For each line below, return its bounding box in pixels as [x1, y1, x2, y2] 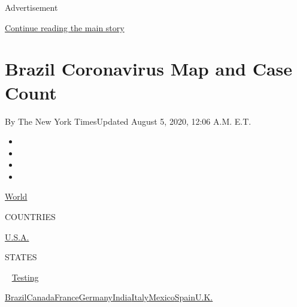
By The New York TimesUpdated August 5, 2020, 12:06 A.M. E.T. [5, 115, 251, 127]
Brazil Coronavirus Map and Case [5, 56, 293, 81]
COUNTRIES [5, 210, 56, 223]
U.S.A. [5, 230, 29, 243]
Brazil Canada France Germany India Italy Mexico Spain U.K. [5, 291, 213, 303]
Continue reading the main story [5, 21, 125, 34]
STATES [5, 251, 37, 263]
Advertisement [5, 1, 58, 13]
